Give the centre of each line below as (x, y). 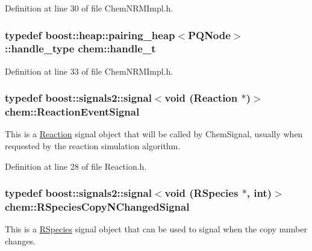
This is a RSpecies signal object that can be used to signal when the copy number (156, 229)
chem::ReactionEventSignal (72, 112)
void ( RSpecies (201, 193)
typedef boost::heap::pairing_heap (90, 35)
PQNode (209, 35)
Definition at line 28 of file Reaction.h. (76, 166)
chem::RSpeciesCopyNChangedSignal (97, 207)
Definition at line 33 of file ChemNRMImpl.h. (89, 71)
